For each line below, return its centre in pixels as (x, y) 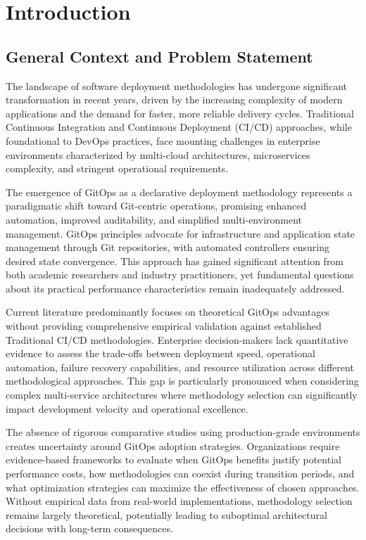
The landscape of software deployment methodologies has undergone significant (177, 85)
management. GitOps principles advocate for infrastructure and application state (181, 233)
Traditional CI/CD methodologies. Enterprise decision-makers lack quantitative (177, 339)
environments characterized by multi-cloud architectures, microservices (158, 154)
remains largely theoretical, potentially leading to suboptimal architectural (166, 514)
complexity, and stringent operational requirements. (117, 168)
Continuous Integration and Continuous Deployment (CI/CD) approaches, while (179, 127)
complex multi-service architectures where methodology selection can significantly (182, 395)
